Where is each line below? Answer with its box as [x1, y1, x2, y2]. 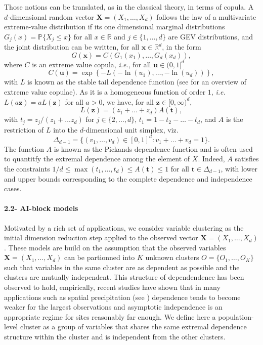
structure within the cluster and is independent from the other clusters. [4, 331, 226, 342]
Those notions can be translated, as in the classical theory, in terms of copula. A [4, 2, 254, 12]
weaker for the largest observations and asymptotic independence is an [4, 301, 223, 312]
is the [226, 114, 243, 124]
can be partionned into [64, 252, 135, 263]
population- [218, 311, 254, 322]
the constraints [4, 163, 50, 174]
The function [4, 143, 44, 154]
